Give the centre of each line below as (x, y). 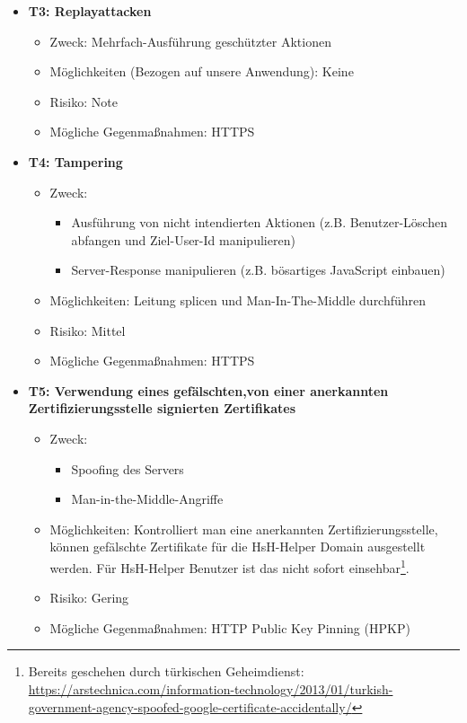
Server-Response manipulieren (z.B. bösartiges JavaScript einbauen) (258, 270)
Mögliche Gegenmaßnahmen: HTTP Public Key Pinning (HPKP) (230, 627)
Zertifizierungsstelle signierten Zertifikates (162, 408)
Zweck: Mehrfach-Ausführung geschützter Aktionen (190, 41)
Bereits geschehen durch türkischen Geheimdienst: (166, 671)
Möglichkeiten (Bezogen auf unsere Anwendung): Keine (202, 71)
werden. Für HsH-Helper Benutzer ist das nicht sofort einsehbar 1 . (229, 566)
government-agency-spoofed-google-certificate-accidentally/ (190, 706)
